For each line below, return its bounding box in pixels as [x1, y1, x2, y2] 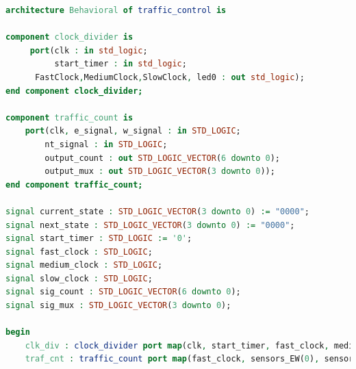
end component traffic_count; [5, 179, 143, 190]
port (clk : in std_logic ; [29, 45, 148, 55]
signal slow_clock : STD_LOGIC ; [5, 273, 153, 283]
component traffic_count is [5, 112, 133, 123]
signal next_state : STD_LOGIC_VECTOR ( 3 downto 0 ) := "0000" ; [5, 220, 295, 230]
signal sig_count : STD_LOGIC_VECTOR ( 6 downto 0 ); [5, 287, 241, 297]
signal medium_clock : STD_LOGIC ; [5, 260, 163, 270]
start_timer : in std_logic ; [54, 59, 187, 69]
